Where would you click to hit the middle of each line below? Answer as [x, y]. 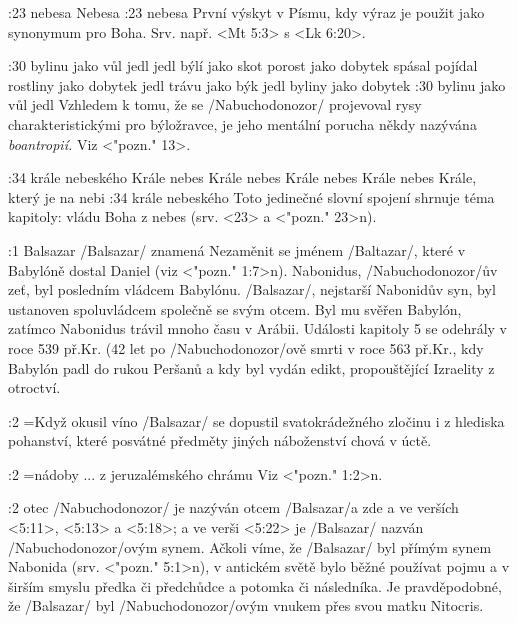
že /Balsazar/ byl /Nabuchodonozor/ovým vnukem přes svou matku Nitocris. [246, 605]
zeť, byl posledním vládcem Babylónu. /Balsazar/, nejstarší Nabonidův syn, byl [252, 289]
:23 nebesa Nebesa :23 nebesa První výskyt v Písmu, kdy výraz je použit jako [246, 12]
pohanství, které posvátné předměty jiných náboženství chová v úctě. [220, 440]
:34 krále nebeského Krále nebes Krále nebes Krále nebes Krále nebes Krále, [242, 177]
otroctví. [34, 387]
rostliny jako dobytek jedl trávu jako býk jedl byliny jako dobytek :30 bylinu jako [257, 84]
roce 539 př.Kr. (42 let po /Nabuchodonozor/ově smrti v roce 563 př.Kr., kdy [246, 347]
